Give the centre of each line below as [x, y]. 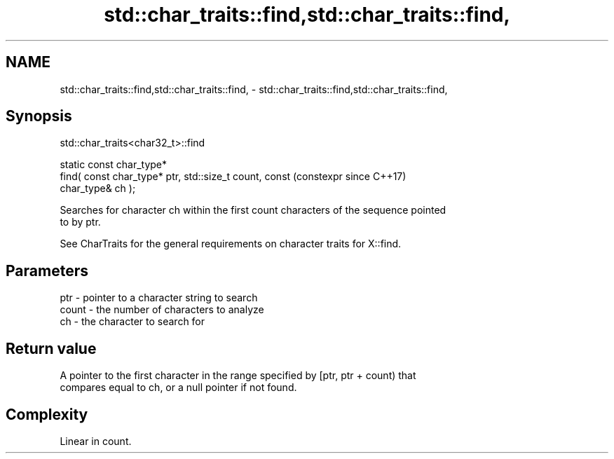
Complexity [47, 414]
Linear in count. [96, 441]
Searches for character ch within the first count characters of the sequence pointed [253, 210]
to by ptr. [80, 222]
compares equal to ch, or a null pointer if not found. [178, 388]
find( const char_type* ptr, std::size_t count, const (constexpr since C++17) [233, 177]
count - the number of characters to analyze [162, 310]
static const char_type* [114, 165]
